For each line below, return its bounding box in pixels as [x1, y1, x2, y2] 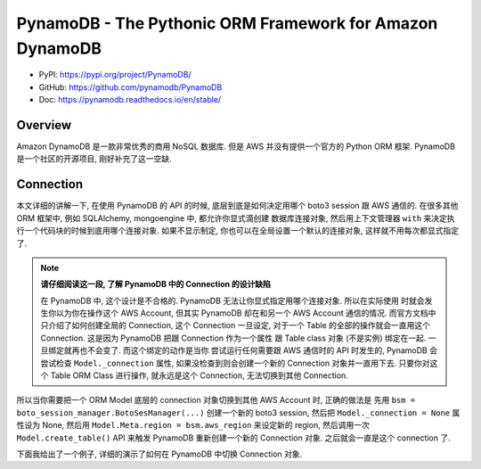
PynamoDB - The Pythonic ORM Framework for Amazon [16, 13, 438, 33]
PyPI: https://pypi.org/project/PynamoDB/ [38, 70, 192, 80]
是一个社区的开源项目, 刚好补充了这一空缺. [16, 153, 173, 164]
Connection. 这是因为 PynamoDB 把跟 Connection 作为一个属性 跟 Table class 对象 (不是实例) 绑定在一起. [40, 333, 427, 343]
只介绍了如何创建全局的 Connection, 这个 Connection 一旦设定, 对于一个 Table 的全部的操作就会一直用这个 [40, 320, 431, 331]
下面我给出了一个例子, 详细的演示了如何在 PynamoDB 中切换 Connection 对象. [16, 448, 303, 459]
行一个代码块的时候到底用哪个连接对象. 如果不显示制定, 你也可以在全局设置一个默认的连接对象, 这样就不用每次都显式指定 [16, 226, 459, 236]
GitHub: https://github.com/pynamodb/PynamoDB [38, 81, 223, 93]
